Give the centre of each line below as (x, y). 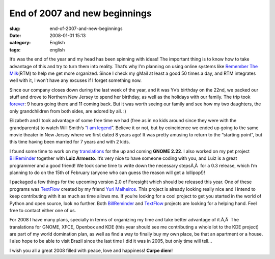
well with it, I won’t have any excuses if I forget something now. (76, 80)
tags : (15, 50)
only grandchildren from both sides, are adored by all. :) (68, 111)
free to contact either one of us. (43, 210)
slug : (15, 28)
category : (20, 43)
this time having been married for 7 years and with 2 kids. (70, 142)
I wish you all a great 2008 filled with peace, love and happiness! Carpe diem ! (91, 250)
